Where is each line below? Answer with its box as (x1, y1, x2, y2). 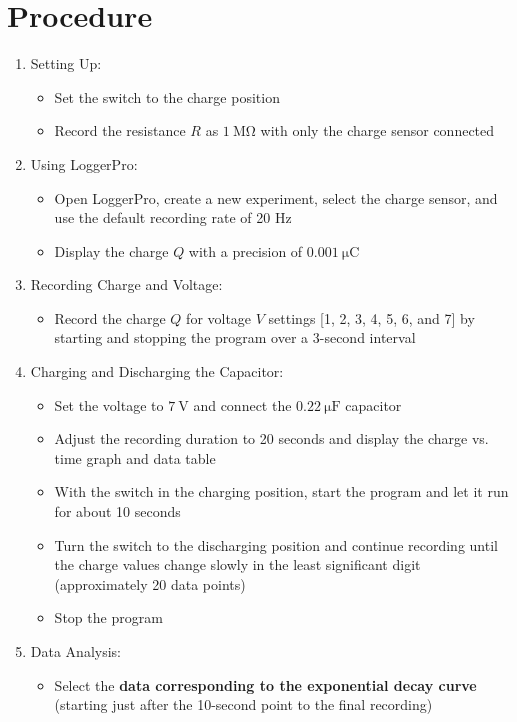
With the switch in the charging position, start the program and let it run (54, 481, 509, 502)
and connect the (193, 394, 292, 415)
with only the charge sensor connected (260, 120, 495, 141)
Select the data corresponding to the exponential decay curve (54, 674, 477, 695)
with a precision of (188, 240, 303, 261)
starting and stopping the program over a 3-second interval (54, 327, 416, 348)
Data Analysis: (30, 641, 121, 661)
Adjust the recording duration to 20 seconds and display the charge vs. (54, 428, 489, 449)
